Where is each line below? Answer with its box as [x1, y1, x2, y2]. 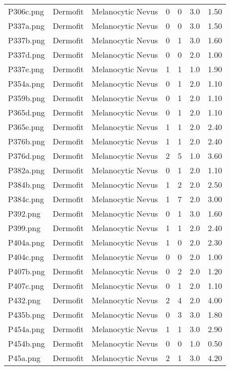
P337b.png [8, 34, 45, 46]
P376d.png [8, 150, 45, 161]
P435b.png [8, 309, 45, 320]
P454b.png [8, 338, 45, 349]
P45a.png [8, 352, 41, 364]
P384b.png [8, 179, 45, 190]
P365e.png [8, 121, 44, 132]
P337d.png [8, 49, 45, 60]
